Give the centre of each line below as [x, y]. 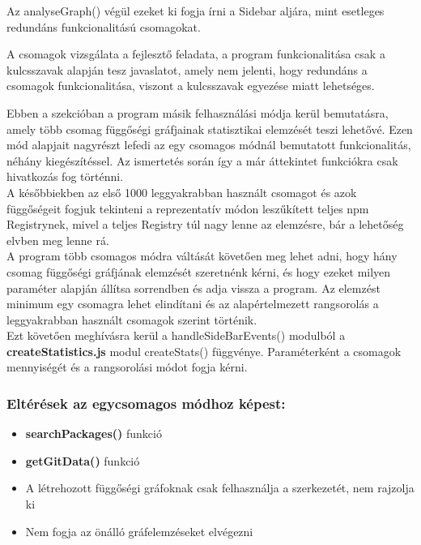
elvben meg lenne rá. [58, 240]
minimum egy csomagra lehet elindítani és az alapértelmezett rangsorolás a [193, 304]
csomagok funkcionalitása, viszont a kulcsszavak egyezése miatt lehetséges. [191, 86]
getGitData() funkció [83, 460]
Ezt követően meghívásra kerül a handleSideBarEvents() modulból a [176, 335]
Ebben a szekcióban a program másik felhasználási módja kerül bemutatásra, [198, 112]
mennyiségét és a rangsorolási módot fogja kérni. [127, 367]
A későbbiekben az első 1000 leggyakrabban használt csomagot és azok [182, 192]
